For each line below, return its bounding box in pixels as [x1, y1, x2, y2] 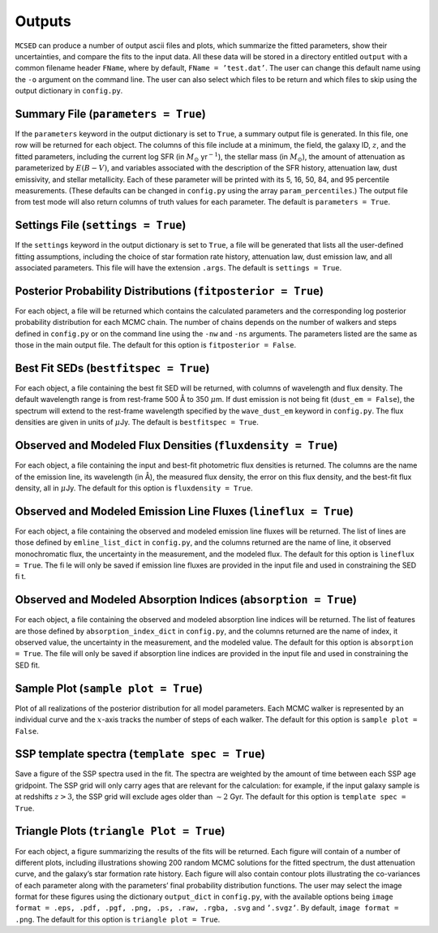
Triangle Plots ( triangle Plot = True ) [15, 824, 226, 838]
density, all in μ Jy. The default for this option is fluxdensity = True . [15, 483, 253, 493]
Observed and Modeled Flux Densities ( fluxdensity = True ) [15, 438, 338, 452]
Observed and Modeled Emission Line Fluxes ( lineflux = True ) [15, 504, 354, 518]
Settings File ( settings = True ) [15, 218, 187, 232]
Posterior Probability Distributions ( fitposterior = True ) [15, 284, 324, 298]
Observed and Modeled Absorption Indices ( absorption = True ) [15, 593, 357, 607]
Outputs [15, 12, 72, 30]
